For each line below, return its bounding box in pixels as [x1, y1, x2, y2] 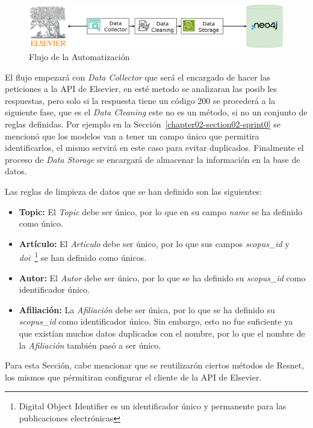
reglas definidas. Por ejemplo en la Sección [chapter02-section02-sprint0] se [5, 118, 281, 130]
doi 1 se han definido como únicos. [19, 249, 147, 264]
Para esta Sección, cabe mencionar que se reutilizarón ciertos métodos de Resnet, [5, 359, 305, 371]
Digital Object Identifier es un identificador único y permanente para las [19, 400, 287, 412]
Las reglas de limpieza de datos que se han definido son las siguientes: [5, 185, 262, 197]
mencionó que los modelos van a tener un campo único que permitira [5, 129, 259, 142]
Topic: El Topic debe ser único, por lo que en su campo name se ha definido [19, 205, 303, 218]
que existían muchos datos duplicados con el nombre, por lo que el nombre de [19, 326, 305, 339]
